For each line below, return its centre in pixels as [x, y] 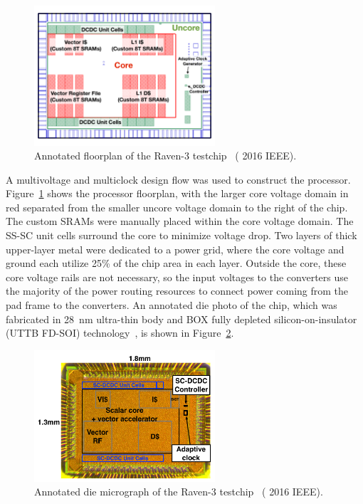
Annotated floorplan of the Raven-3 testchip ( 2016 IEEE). [165, 156]
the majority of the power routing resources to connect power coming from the [177, 291]
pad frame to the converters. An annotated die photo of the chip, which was [172, 305]
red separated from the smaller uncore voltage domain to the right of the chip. [177, 207]
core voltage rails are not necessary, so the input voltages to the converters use [177, 277]
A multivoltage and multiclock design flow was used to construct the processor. [178, 179]
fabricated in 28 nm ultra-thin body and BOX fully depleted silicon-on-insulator [181, 319]
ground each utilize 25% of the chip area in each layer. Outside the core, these [176, 263]
